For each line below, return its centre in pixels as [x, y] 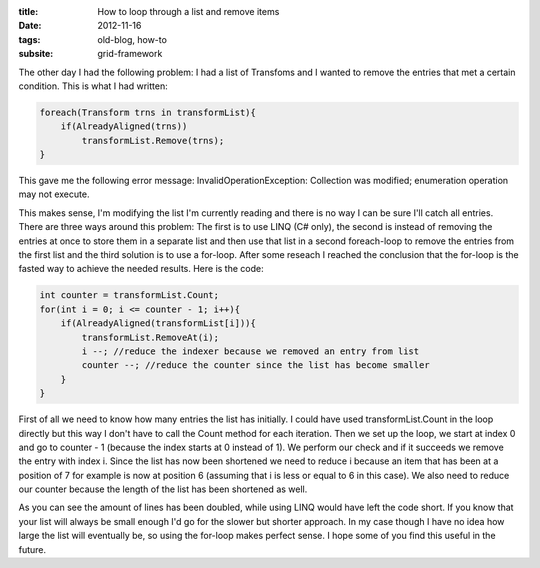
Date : [30, 26]
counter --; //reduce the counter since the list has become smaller [255, 365]
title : [28, 11]
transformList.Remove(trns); [153, 140]
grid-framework [130, 54]
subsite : [36, 54]
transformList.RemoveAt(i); [150, 337]
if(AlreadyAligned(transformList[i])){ [158, 323]
